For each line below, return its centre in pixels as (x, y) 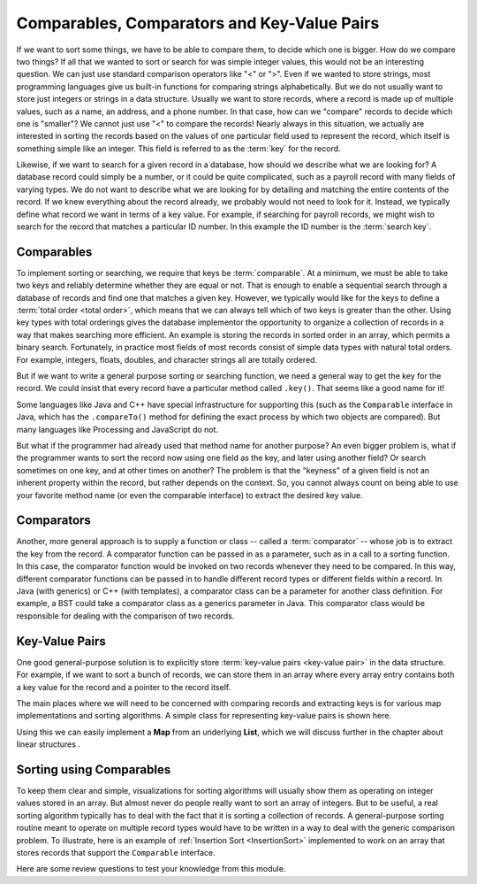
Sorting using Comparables (94, 769)
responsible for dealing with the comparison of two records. (125, 616)
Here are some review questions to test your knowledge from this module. (151, 869)
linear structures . (49, 744)
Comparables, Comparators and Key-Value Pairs (198, 23)
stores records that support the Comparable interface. (116, 852)
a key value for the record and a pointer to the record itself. (124, 687)
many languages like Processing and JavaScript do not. (117, 429)
